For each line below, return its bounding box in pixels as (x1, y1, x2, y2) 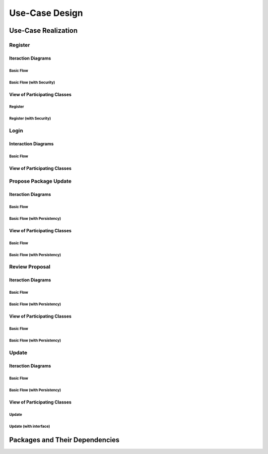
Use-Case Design (9, 7, 83, 18)
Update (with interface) (9, 424, 50, 429)
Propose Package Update (9, 178, 72, 185)
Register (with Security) (9, 116, 51, 121)
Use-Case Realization (9, 26, 78, 35)
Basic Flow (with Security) (9, 80, 56, 85)
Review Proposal (9, 263, 51, 270)
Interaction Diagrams (9, 141, 54, 147)
